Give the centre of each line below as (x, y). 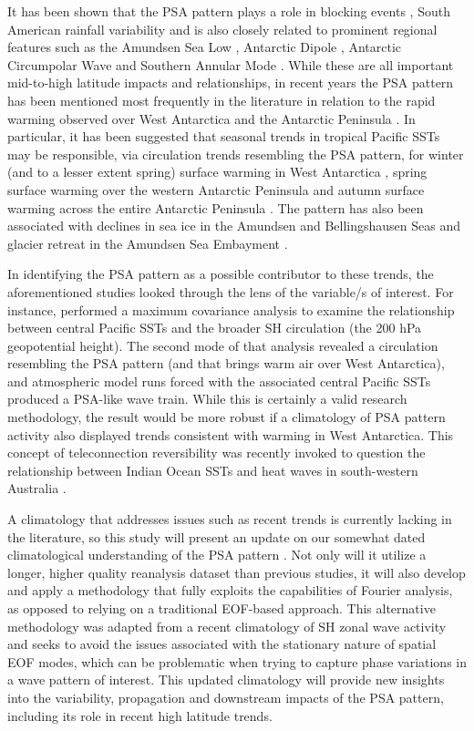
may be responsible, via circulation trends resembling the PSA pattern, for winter (236, 154)
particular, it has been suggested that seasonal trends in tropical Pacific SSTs (224, 136)
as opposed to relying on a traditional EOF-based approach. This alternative (222, 608)
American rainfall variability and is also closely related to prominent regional (222, 29)
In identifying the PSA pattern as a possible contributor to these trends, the (221, 274)
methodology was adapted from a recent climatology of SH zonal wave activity (227, 626)
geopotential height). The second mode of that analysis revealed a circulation (223, 345)
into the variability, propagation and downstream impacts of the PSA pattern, (226, 697)
